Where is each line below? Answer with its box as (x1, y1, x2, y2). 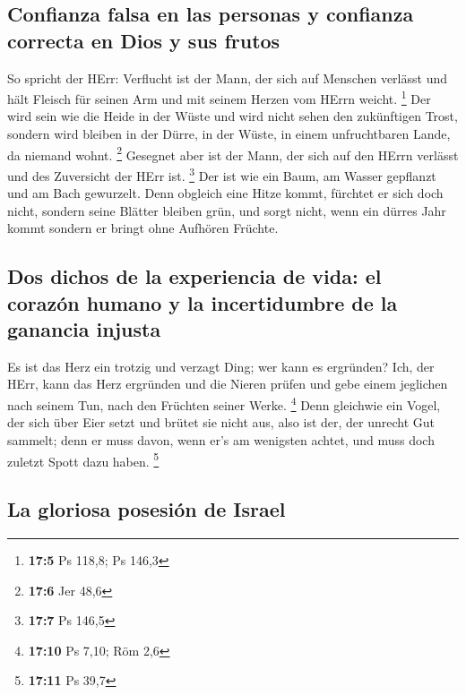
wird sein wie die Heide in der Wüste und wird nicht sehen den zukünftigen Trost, (7, 107, 458, 125)
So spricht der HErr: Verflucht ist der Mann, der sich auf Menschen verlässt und (7, 68, 447, 87)
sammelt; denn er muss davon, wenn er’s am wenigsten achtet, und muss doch (7, 430, 435, 449)
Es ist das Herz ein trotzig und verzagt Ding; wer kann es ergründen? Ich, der (7, 356, 435, 375)
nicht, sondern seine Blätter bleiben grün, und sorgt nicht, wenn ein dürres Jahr (7, 201, 446, 219)
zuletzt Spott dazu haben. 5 (7, 449, 160, 470)
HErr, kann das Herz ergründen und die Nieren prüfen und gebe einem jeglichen (7, 374, 448, 393)
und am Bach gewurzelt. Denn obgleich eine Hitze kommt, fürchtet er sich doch (7, 184, 444, 202)
